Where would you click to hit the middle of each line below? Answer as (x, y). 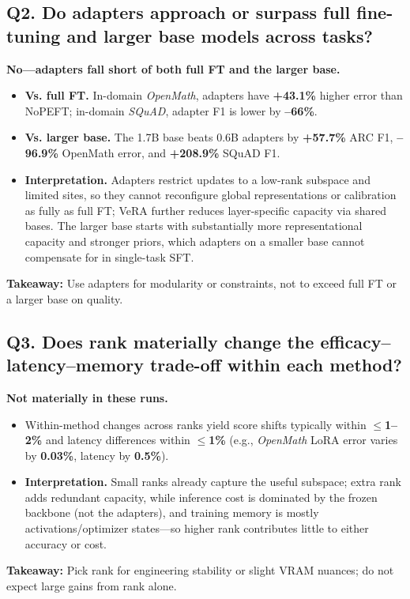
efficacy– (355, 341)
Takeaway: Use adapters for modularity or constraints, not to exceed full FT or (201, 283)
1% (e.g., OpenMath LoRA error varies (303, 440)
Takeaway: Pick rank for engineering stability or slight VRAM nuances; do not (200, 570)
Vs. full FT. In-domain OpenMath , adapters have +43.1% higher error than (214, 95)
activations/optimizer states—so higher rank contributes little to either (197, 528)
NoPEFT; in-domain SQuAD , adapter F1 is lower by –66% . (171, 110)
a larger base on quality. (65, 298)
